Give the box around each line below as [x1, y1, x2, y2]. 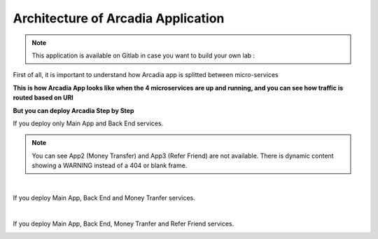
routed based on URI [13, 93, 73, 102]
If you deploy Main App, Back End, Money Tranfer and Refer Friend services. [13, 219, 234, 228]
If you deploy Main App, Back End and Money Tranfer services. [13, 193, 195, 202]
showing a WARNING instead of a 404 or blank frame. [31, 161, 188, 170]
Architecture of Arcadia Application [13, 11, 225, 26]
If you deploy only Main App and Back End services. [13, 119, 164, 128]
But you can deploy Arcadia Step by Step [13, 106, 134, 115]
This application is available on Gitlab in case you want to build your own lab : [31, 51, 255, 60]
